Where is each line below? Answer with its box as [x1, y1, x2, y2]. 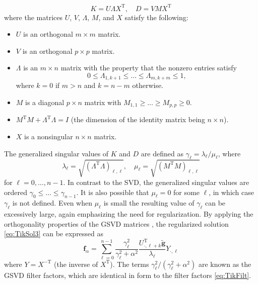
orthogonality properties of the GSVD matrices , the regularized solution [4, 218, 229, 229]
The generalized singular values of [4, 148, 109, 158]
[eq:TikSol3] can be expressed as [4, 228, 104, 239]
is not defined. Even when [12, 198, 92, 208]
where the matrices [4, 12, 63, 22]
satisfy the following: [124, 12, 188, 22]
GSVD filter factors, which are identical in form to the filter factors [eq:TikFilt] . [4, 269, 251, 280]
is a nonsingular [24, 131, 73, 141]
